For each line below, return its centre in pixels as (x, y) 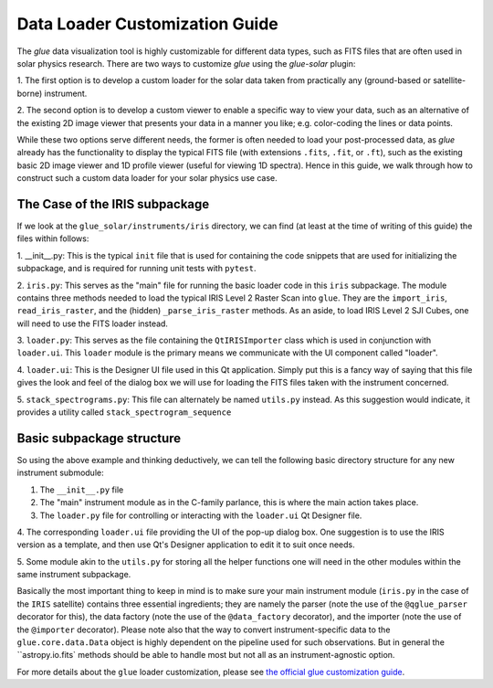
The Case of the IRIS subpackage (113, 204)
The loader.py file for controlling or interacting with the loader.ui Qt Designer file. (201, 515)
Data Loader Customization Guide (147, 24)
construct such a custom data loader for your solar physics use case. (147, 178)
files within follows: (53, 238)
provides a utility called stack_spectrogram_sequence (124, 412)
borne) (30, 93)
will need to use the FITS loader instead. (93, 323)
